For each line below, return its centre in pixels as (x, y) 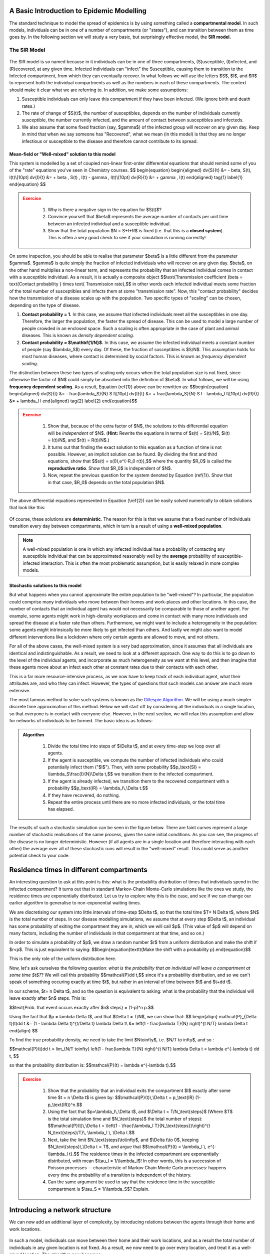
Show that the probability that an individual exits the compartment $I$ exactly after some (139, 1090)
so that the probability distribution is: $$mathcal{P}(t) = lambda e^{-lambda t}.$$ (92, 1065)
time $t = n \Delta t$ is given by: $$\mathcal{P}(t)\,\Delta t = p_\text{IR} (121, 1098)
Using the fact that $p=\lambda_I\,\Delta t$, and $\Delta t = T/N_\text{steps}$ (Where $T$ (140, 1112)
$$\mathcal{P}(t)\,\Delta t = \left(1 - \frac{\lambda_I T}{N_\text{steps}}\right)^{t (129, 1126)
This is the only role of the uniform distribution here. (63, 959)
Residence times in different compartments (78, 870)
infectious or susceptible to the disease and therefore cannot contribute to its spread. (110, 141)
